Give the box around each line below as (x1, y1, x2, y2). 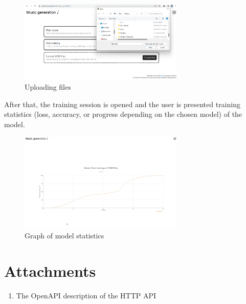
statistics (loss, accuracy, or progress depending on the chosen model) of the (4, 109, 242, 119)
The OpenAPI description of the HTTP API (16, 290, 156, 300)
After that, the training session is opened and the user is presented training (4, 98, 240, 109)
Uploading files (25, 81, 71, 92)
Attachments (4, 260, 96, 281)
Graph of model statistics (25, 230, 104, 241)
